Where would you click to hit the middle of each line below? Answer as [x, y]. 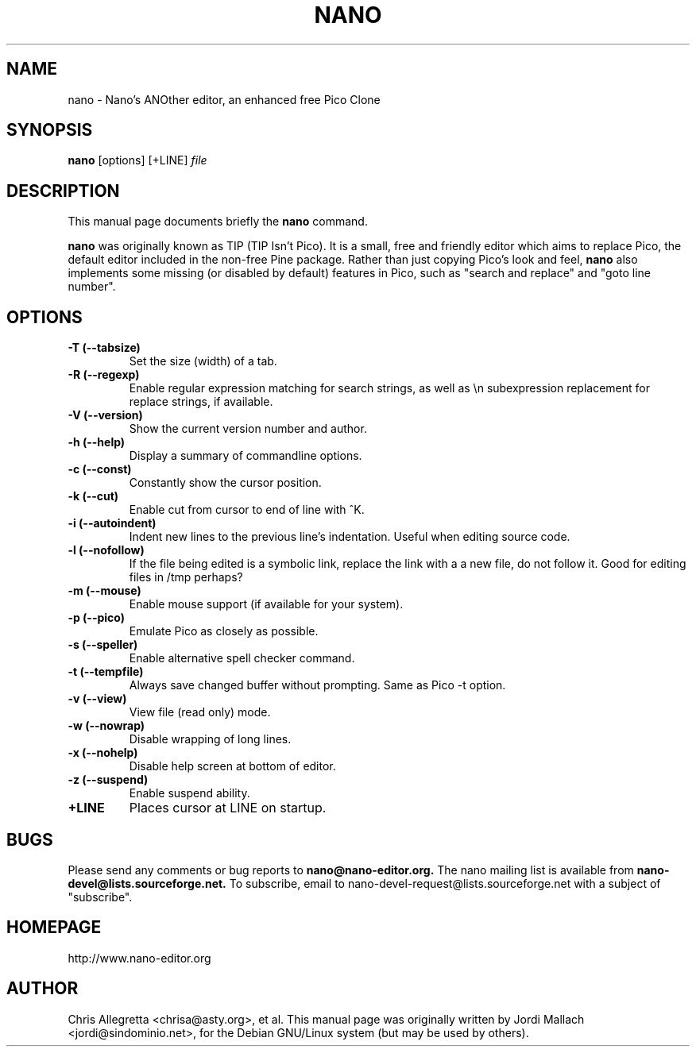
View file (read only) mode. [200, 712]
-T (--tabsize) [104, 348]
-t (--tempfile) [106, 672]
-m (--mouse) [104, 591]
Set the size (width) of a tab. [203, 361]
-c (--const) [100, 469]
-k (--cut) [93, 496]
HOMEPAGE [54, 928]
